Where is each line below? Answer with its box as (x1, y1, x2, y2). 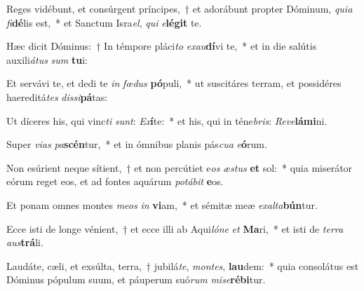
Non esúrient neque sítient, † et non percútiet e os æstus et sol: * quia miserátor (6, 160, 353, 175)
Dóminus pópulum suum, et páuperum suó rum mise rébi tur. (6, 272, 266, 287)
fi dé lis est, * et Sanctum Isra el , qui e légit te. (6, 15, 202, 29)
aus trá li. (6, 235, 43, 250)
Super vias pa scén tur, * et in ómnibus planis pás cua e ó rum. (6, 137, 267, 151)
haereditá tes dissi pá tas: (6, 89, 108, 104)
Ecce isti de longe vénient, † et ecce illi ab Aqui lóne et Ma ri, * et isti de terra (6, 221, 344, 236)
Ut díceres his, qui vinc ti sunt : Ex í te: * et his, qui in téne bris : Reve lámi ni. (6, 113, 328, 128)
